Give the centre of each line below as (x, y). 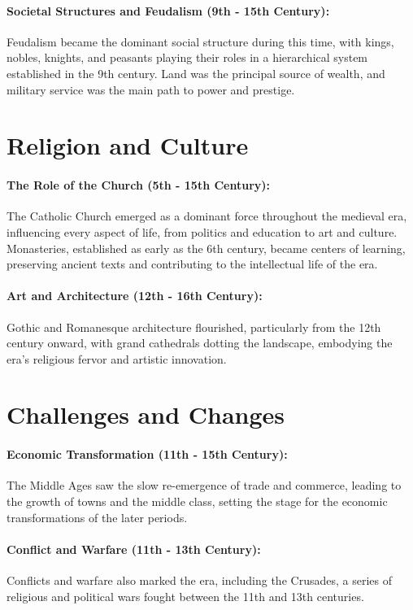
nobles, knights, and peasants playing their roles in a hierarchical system (187, 57)
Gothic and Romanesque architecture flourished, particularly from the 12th (194, 327)
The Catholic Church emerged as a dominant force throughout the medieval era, (207, 216)
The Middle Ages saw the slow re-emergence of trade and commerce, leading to (204, 485)
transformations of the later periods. (97, 517)
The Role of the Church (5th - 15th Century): (139, 185)
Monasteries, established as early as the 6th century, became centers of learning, (206, 248)
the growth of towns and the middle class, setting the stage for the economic (197, 501)
